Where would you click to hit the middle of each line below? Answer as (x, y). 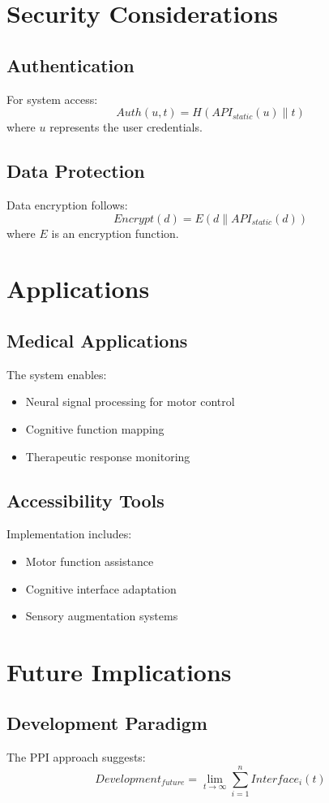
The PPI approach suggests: (76, 757)
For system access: (52, 99)
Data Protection (76, 171)
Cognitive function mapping (95, 428)
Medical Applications (97, 340)
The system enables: (57, 374)
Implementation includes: (69, 534)
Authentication (70, 65)
